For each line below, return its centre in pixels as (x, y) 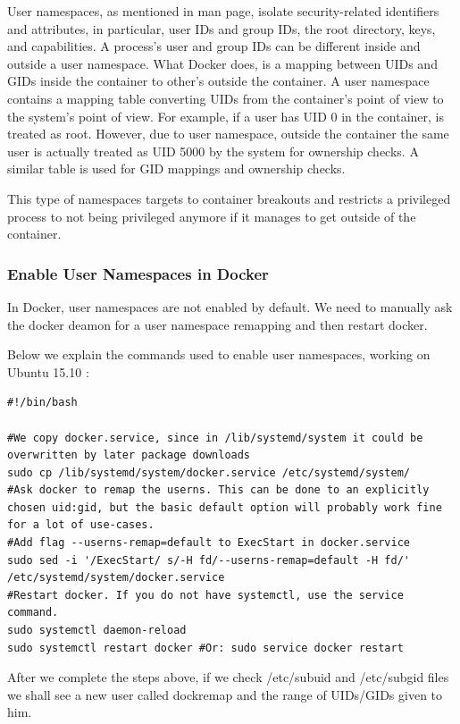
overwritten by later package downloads (129, 455)
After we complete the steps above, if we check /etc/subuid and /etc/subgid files (228, 677)
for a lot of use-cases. (81, 525)
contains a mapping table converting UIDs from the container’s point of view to (226, 98)
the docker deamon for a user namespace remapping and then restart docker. (217, 324)
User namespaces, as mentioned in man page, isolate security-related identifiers (223, 11)
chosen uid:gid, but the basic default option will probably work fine (225, 507)
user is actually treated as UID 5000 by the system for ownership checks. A (213, 151)
